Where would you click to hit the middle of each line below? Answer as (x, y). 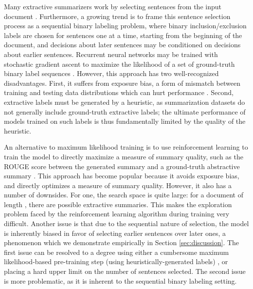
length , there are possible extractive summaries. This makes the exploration (118, 204)
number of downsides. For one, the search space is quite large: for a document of (124, 195)
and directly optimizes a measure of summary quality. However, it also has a (118, 185)
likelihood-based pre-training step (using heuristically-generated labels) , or (116, 261)
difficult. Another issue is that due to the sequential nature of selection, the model (126, 223)
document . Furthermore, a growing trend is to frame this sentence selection (117, 16)
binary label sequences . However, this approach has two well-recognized (111, 73)
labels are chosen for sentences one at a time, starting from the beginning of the (123, 35)
